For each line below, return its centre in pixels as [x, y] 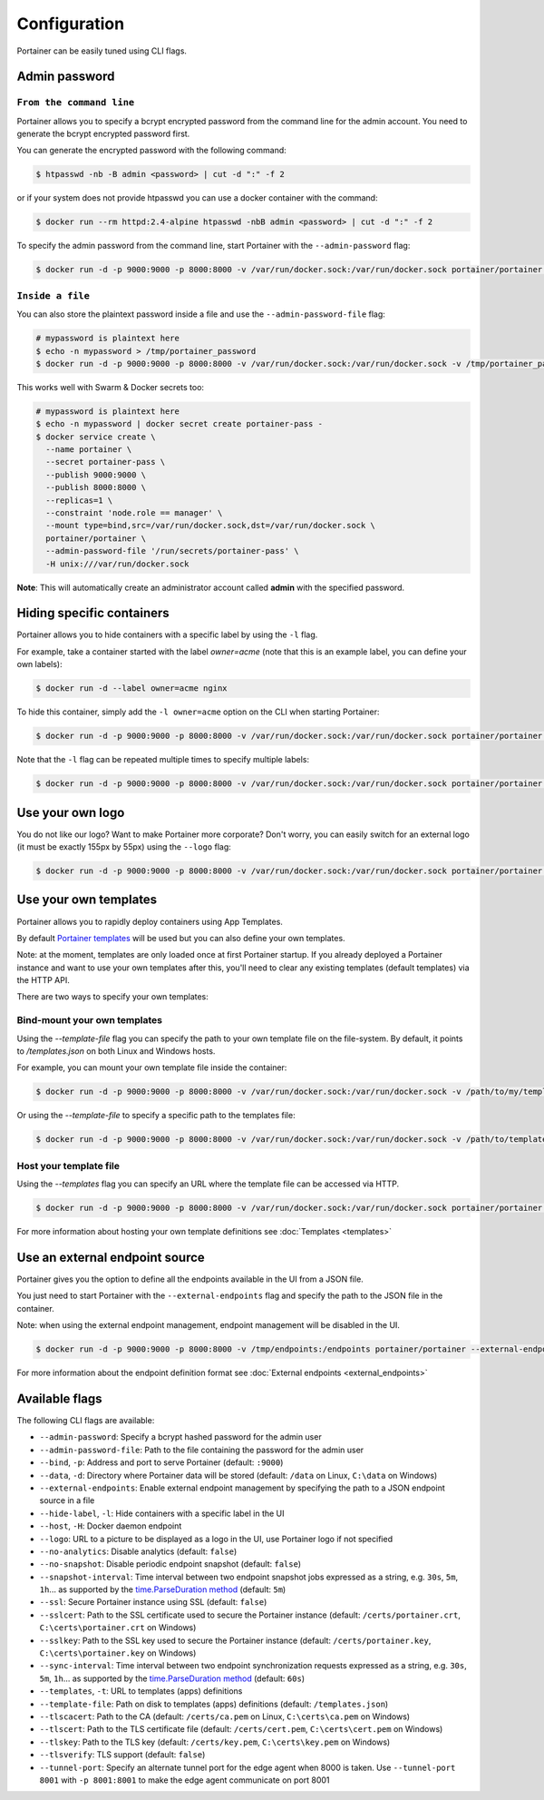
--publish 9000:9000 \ [96, 475]
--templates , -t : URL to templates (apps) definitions [141, 1691]
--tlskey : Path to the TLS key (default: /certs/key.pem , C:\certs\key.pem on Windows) [215, 1742]
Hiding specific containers [93, 613]
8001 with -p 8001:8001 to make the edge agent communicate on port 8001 [185, 1780]
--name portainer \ [89, 450]
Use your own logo [71, 812]
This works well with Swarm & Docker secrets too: [110, 387]
